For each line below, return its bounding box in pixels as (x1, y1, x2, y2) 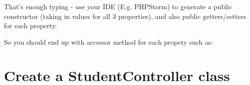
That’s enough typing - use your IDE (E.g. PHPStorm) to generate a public (4, 1, 232, 11)
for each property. (4, 20, 57, 31)
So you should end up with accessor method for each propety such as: (4, 36, 213, 47)
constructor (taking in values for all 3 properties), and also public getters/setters (4, 11, 246, 21)
